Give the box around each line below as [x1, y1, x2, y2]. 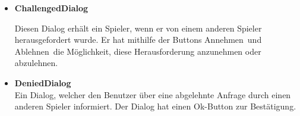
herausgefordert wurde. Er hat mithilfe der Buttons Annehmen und [14, 33, 262, 46]
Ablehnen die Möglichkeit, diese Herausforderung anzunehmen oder [14, 45, 261, 57]
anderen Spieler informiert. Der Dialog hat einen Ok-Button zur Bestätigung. [14, 100, 296, 112]
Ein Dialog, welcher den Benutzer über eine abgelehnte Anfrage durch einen [14, 88, 291, 101]
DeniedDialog [14, 76, 71, 89]
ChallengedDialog [14, 2, 89, 14]
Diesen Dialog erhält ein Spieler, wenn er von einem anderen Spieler [14, 21, 262, 34]
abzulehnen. [14, 57, 58, 69]
